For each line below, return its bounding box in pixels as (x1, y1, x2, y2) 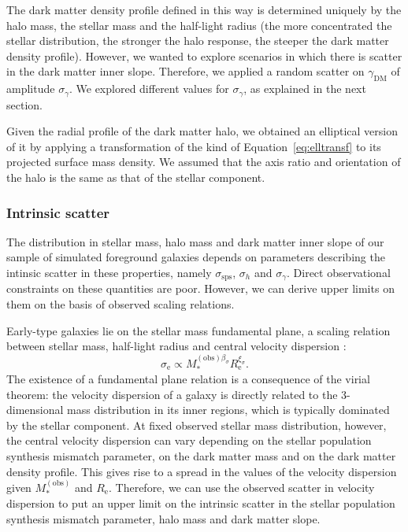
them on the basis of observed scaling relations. (6, 296, 235, 312)
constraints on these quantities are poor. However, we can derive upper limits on (6, 280, 395, 297)
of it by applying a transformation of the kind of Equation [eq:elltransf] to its (6, 138, 381, 154)
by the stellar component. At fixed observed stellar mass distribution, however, (6, 416, 387, 433)
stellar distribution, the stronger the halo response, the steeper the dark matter (6, 32, 389, 49)
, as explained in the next (243, 80, 366, 97)
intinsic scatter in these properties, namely (6, 264, 212, 280)
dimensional (6, 401, 64, 418)
